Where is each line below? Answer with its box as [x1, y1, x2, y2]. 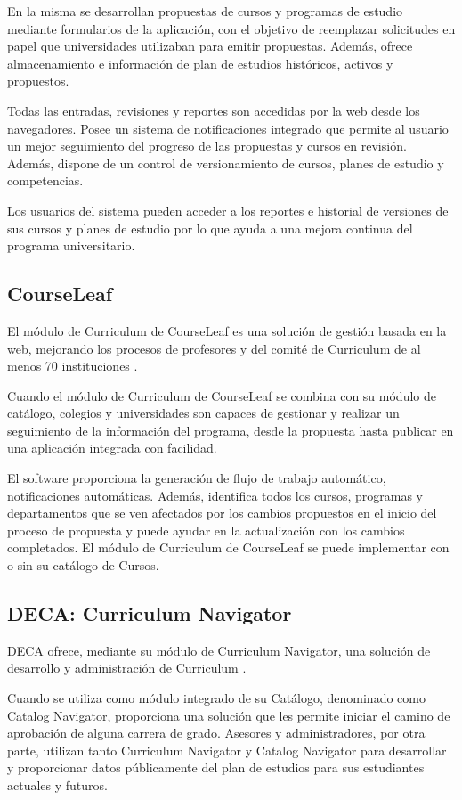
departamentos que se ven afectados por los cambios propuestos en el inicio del [7, 503, 437, 522]
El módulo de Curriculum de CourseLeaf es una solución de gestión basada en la [7, 321, 447, 339]
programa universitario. [7, 236, 135, 255]
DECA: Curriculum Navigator [7, 600, 292, 627]
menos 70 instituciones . [7, 356, 138, 375]
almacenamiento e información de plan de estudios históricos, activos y [7, 53, 393, 72]
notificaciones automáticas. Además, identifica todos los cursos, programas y [7, 486, 423, 504]
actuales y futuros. [7, 776, 108, 794]
